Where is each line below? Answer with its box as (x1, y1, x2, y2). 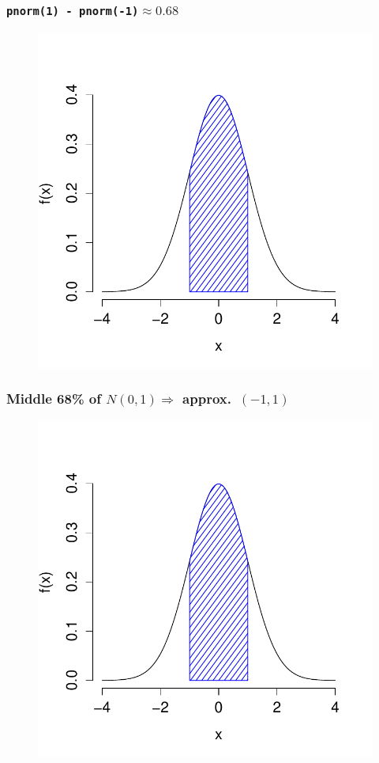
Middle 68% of (6, 389, 101, 408)
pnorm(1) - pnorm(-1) (6, 4, 139, 17)
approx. (182, 389, 231, 408)
